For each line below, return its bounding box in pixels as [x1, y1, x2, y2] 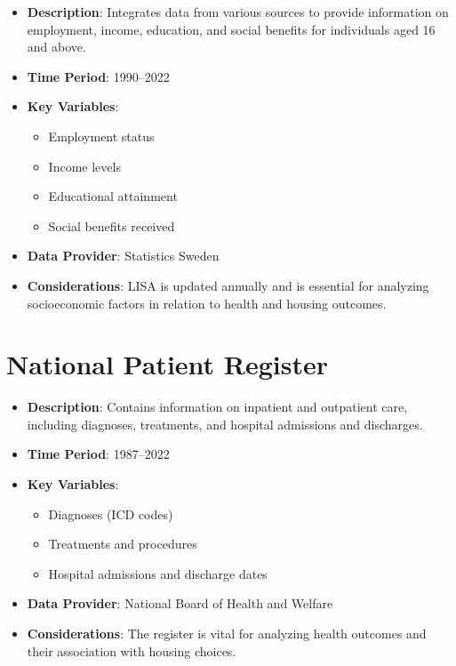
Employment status [48, 126, 155, 145]
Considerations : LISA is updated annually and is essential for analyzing [27, 276, 429, 294]
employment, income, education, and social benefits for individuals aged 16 [27, 20, 436, 38]
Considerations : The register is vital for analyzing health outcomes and [27, 624, 427, 642]
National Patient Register [6, 346, 329, 382]
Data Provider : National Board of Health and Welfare [27, 594, 333, 613]
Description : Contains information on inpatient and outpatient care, [27, 397, 408, 416]
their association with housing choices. [27, 641, 236, 660]
